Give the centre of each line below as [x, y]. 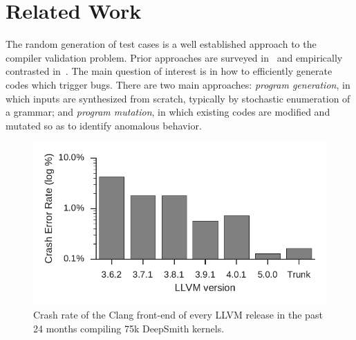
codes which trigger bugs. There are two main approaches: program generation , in [178, 84]
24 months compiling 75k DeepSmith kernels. [129, 329]
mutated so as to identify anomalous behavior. [104, 125]
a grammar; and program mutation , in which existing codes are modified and [168, 112]
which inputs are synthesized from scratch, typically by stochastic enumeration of [178, 98]
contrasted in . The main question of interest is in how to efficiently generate [169, 71]
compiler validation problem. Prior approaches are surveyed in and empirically [174, 57]
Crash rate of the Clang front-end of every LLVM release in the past [178, 315]
